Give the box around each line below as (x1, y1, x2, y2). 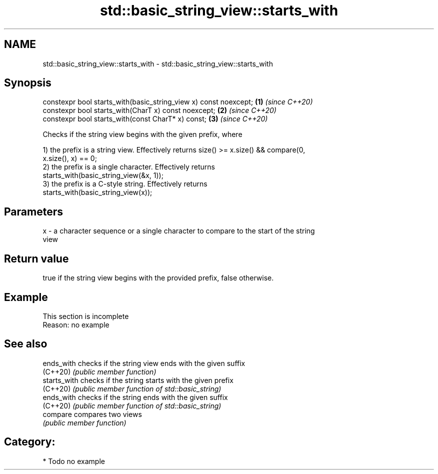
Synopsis (4, 76, 51, 89)
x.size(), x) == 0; (42, 154, 97, 163)
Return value (4, 252, 69, 265)
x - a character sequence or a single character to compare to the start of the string (42, 226, 315, 235)
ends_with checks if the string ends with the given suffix (42, 392, 228, 401)
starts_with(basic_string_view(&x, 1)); (42, 171, 163, 180)
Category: (4, 435, 55, 448)
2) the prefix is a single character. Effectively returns (42, 162, 215, 171)
